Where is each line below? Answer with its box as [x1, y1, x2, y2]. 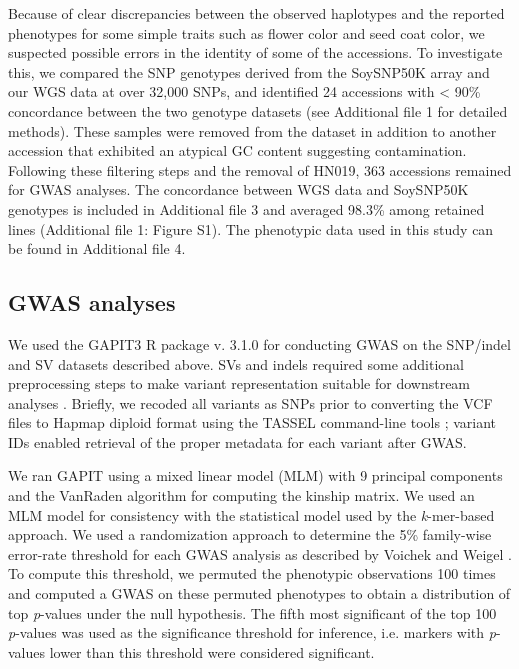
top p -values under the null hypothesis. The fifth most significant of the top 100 [8, 602, 497, 623]
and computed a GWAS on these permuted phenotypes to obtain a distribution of [8, 583, 511, 604]
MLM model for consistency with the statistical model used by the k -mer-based [8, 504, 495, 525]
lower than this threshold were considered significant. [49, 641, 375, 662]
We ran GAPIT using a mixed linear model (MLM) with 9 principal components [8, 465, 503, 486]
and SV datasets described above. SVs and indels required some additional [8, 353, 464, 374]
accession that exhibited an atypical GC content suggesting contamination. [8, 140, 467, 161]
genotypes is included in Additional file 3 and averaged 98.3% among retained [8, 198, 485, 219]
